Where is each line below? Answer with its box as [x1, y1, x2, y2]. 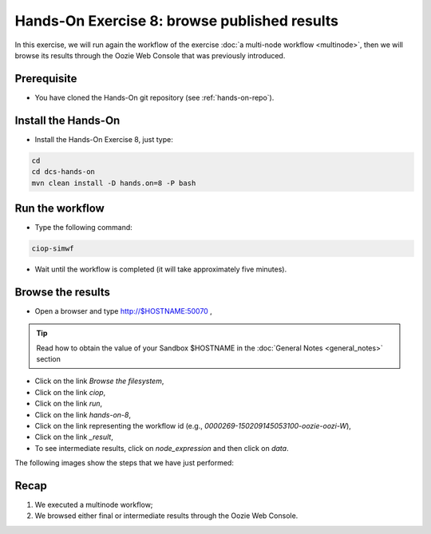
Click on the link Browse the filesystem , [34, 376, 164, 386]
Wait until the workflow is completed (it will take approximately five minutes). [34, 264, 287, 274]
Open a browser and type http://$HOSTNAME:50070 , [34, 306, 213, 315]
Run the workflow [14, 201, 105, 215]
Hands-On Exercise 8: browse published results [14, 12, 339, 30]
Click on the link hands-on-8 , [34, 409, 132, 419]
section [36, 354, 61, 364]
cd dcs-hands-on [31, 168, 96, 176]
